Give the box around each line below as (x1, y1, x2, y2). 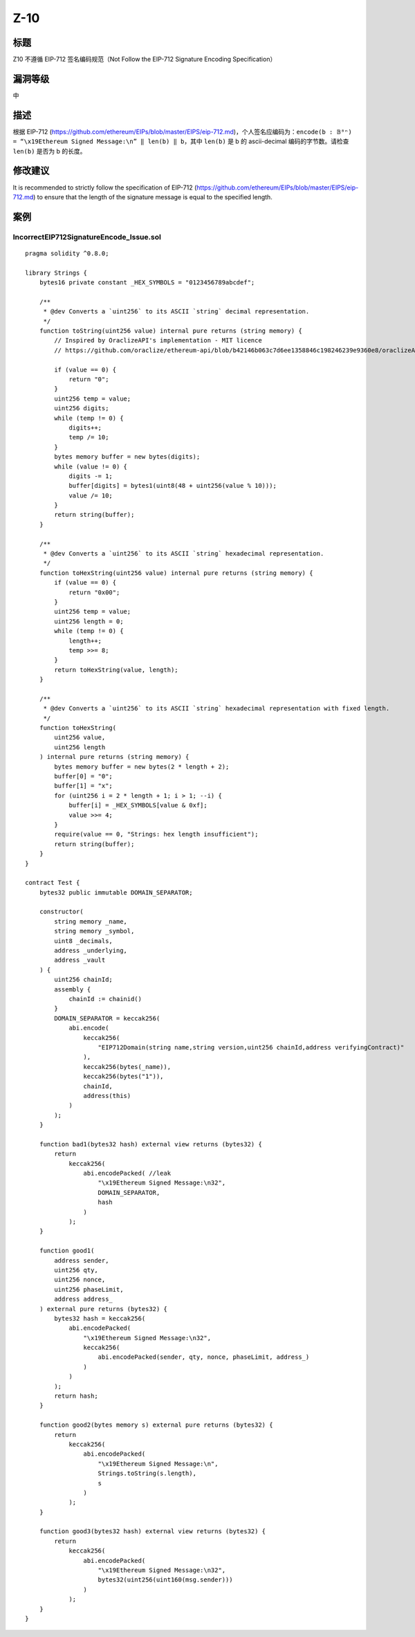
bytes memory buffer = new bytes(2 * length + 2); (54, 762, 230, 771)
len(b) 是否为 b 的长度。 (12, 147, 86, 155)
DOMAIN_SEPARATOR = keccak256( (54, 1014, 160, 1022)
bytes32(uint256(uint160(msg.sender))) (98, 1576, 233, 1584)
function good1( (39, 1247, 95, 1255)
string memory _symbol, (54, 927, 135, 935)
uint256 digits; (54, 405, 109, 412)
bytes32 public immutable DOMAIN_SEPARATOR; (39, 888, 193, 896)
